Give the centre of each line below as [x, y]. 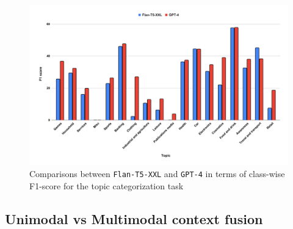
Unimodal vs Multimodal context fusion [134, 218]
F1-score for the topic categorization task [107, 185]
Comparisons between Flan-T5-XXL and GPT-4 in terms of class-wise [157, 174]
